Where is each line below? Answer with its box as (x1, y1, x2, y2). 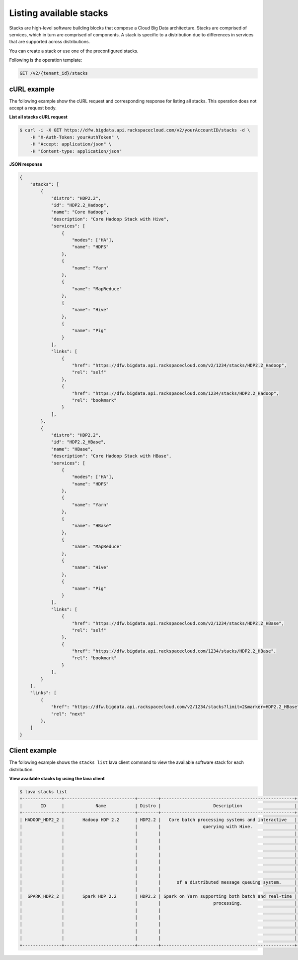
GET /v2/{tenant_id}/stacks (19, 70, 88, 76)
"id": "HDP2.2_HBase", (51, 439, 106, 445)
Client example (9, 746, 57, 755)
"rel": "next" (51, 711, 85, 717)
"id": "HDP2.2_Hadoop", (51, 202, 109, 208)
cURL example (9, 85, 55, 93)
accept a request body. (9, 105, 57, 111)
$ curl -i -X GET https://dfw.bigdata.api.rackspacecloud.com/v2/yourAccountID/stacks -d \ (19, 127, 250, 133)
